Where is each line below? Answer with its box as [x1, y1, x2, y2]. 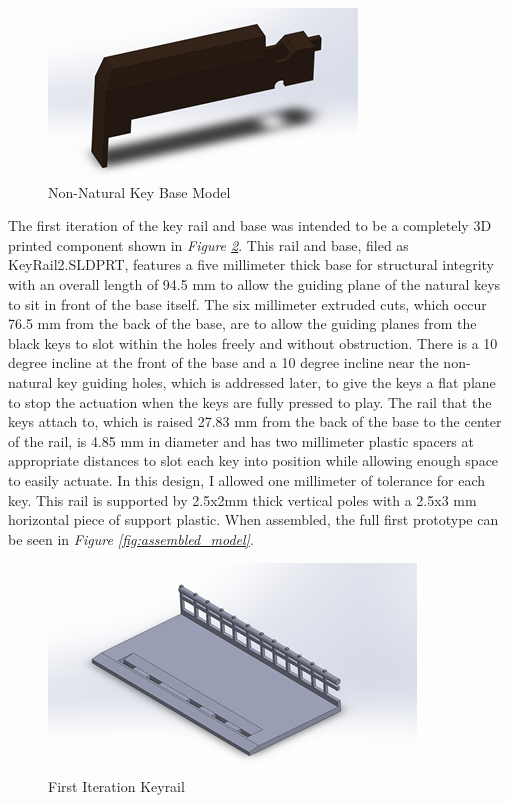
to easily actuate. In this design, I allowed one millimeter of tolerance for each [8, 469, 486, 490]
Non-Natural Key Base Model [48, 181, 231, 202]
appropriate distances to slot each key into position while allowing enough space [8, 450, 499, 471]
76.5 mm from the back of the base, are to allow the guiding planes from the [8, 313, 477, 334]
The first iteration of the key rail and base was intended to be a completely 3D [8, 215, 492, 236]
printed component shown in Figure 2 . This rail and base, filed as [8, 234, 409, 255]
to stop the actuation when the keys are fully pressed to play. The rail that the [8, 391, 492, 412]
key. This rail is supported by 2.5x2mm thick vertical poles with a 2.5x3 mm [8, 489, 477, 510]
